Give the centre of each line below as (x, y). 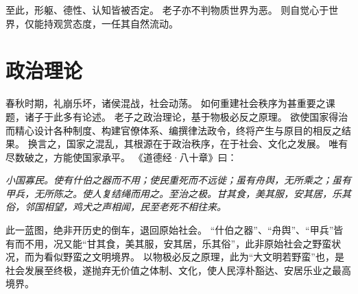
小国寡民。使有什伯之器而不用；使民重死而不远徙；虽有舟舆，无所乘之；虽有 (178, 180)
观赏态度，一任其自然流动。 (116, 23)
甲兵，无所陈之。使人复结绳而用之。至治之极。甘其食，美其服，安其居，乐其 (178, 193)
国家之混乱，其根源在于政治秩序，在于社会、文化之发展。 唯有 (207, 144)
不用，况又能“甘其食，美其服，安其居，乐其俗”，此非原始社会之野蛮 (178, 243)
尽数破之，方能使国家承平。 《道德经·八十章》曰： (121, 157)
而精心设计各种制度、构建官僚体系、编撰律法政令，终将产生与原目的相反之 (174, 130)
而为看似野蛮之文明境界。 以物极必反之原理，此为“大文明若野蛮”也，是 (184, 257)
